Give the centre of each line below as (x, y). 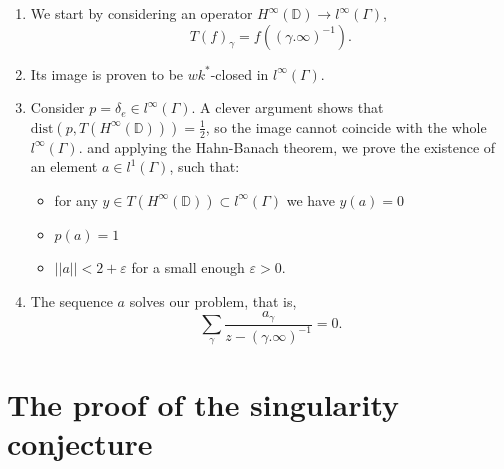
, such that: (204, 166)
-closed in (239, 73)
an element (64, 166)
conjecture (80, 442)
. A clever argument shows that (287, 107)
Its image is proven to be (107, 73)
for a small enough (188, 266)
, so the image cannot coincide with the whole (346, 126)
